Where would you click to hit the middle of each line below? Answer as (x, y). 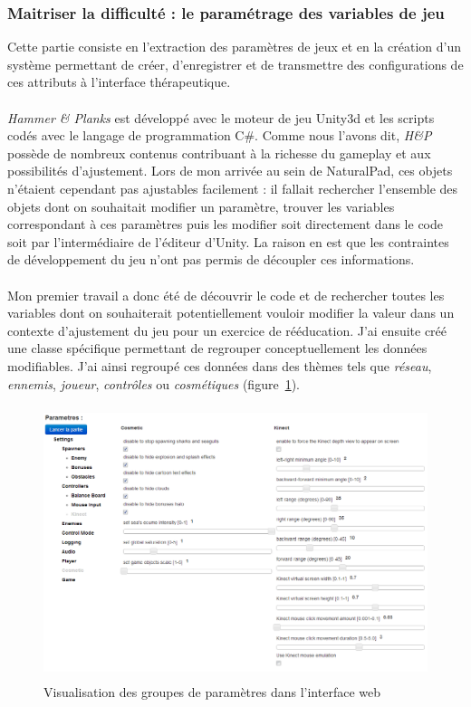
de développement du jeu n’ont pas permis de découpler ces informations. (211, 259)
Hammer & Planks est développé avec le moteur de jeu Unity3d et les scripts (221, 117)
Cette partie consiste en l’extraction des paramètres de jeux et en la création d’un (234, 47)
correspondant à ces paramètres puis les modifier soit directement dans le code (225, 224)
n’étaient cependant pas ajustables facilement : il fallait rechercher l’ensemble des (233, 188)
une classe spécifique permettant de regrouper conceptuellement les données (217, 348)
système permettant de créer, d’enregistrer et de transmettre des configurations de (235, 64)
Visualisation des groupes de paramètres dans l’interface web (212, 692)
